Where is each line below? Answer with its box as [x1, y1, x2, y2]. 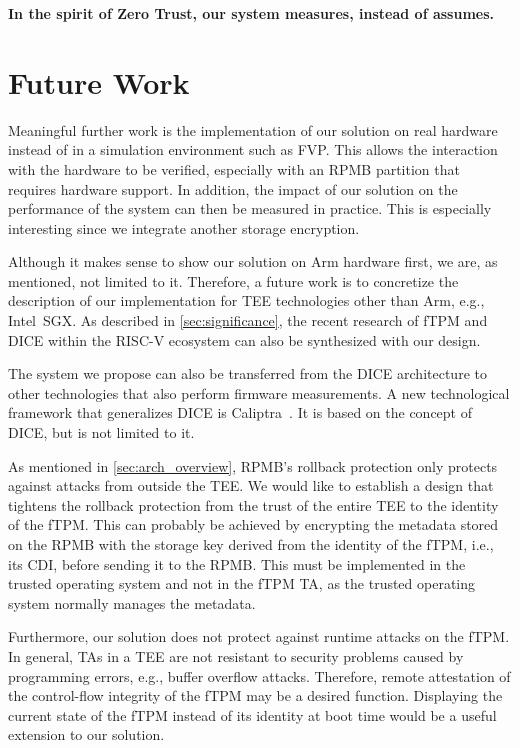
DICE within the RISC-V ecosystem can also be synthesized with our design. [8, 329, 481, 350]
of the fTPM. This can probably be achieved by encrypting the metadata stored [8, 514, 499, 535]
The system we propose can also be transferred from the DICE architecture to [8, 363, 487, 384]
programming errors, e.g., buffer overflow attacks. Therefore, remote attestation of [8, 665, 511, 686]
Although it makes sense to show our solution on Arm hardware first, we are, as [8, 251, 498, 272]
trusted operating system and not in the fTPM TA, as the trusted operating [8, 573, 476, 594]
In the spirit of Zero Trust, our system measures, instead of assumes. [8, 3, 495, 23]
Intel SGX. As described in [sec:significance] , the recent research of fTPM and [8, 310, 488, 331]
